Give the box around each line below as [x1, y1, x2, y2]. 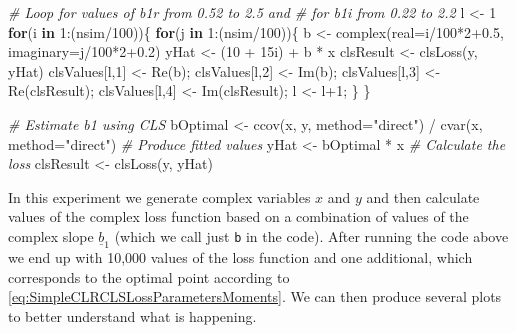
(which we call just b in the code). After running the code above [114, 225, 509, 246]
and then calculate [366, 186, 480, 207]
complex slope [8, 225, 94, 246]
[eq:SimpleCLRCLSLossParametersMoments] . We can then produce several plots [8, 286, 502, 307]
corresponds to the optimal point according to [8, 266, 290, 287]
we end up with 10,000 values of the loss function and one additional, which [8, 246, 473, 267]
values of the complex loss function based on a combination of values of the [8, 206, 469, 227]
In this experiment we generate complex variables [8, 186, 311, 207]
